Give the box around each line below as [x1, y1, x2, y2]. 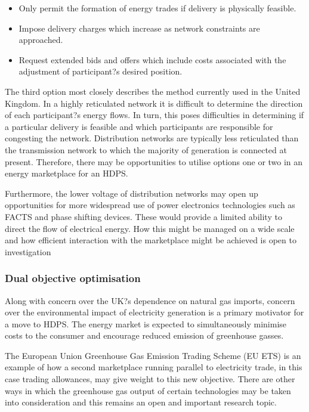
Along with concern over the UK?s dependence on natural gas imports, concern [5, 294, 295, 306]
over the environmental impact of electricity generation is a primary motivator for [5, 306, 304, 318]
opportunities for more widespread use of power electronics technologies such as [5, 199, 295, 211]
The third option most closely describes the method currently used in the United [5, 85, 301, 97]
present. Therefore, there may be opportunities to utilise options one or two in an [5, 155, 303, 168]
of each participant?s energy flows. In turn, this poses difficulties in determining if [5, 109, 304, 121]
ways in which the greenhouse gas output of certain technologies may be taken [5, 384, 291, 396]
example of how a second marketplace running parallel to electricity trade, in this [5, 361, 302, 373]
